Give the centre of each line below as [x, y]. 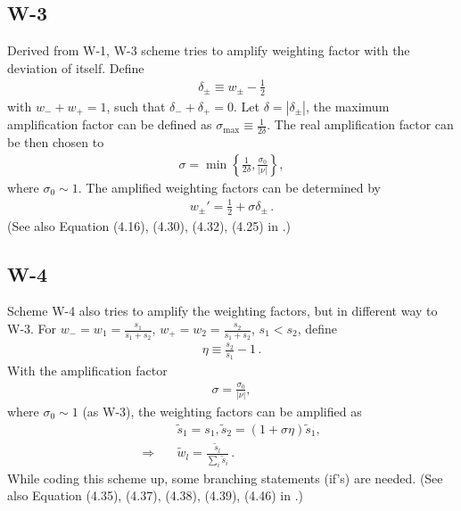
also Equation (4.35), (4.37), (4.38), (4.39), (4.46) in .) [156, 495]
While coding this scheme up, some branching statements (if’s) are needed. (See [225, 478]
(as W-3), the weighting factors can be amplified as [222, 411]
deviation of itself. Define [76, 67]
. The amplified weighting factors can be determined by [230, 187]
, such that [136, 106]
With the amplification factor [87, 371]
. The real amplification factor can [360, 124]
